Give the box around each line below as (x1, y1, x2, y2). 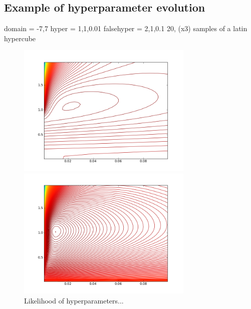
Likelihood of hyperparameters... (24, 295, 124, 305)
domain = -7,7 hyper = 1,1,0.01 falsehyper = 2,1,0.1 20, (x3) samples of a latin (4, 23, 247, 34)
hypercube (4, 33, 36, 43)
